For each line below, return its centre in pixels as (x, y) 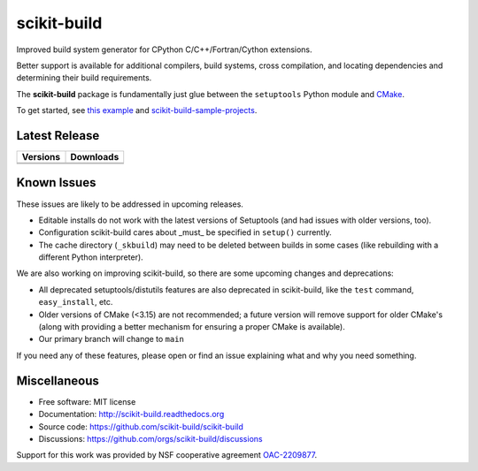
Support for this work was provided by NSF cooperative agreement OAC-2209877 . (167, 455)
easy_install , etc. (76, 302)
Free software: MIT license (87, 401)
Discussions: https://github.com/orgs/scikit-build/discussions (150, 438)
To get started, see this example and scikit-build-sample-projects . (137, 110)
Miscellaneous (58, 380)
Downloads (95, 157)
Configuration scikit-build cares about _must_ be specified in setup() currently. (185, 232)
